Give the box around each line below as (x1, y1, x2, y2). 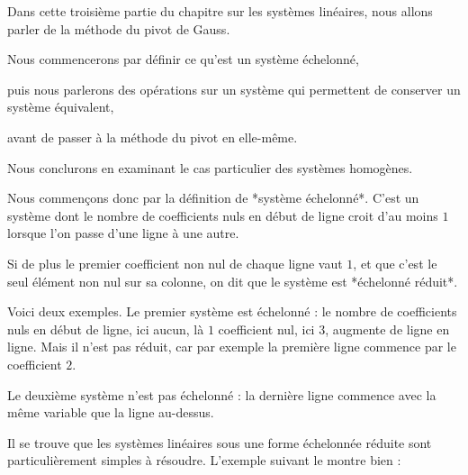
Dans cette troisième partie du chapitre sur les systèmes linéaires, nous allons (7, 2, 433, 20)
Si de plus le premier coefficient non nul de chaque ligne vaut (7, 253, 343, 272)
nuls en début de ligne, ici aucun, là (7, 319, 204, 338)
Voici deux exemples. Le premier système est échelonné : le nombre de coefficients (7, 302, 457, 321)
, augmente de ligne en (325, 319, 450, 338)
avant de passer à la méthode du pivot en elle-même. (7, 127, 298, 146)
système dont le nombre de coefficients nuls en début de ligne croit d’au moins (7, 206, 438, 224)
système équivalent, (7, 97, 114, 116)
